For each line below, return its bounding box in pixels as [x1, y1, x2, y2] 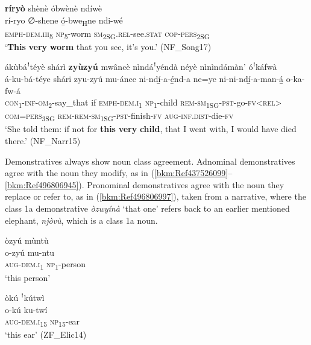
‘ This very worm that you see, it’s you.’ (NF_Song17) [5, 40, 212, 52]
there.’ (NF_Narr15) [5, 135, 81, 147]
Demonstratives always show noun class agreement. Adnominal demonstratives [5, 154, 295, 167]
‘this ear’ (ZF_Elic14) [5, 328, 87, 341]
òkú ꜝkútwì [5, 291, 45, 304]
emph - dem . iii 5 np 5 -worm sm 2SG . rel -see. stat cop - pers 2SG [5, 27, 210, 41]
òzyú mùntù [5, 234, 49, 247]
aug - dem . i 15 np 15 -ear [5, 315, 80, 329]
